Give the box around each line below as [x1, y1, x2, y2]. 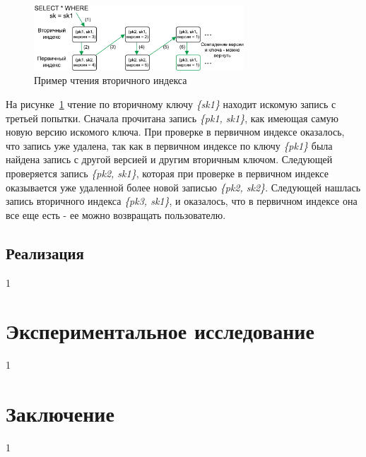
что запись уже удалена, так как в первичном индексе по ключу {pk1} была [6, 138, 333, 153]
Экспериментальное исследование [6, 316, 314, 345]
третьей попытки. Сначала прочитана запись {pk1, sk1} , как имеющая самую [6, 110, 339, 125]
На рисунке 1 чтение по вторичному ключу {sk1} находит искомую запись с [6, 97, 336, 112]
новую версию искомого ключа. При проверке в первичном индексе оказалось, [6, 124, 345, 139]
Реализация [6, 242, 84, 263]
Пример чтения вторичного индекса [34, 73, 187, 88]
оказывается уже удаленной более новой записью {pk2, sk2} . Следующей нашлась [6, 179, 361, 194]
